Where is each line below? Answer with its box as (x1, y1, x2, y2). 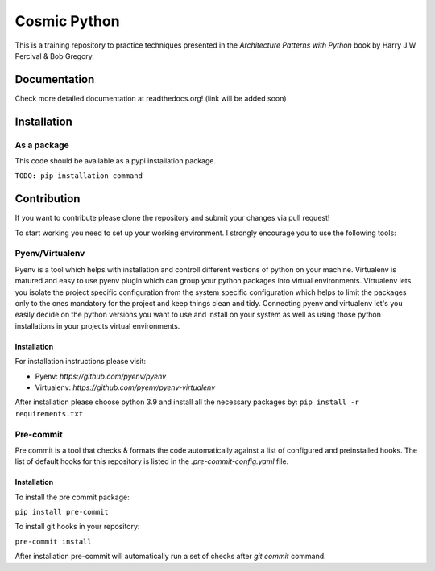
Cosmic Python (14, 12, 120, 30)
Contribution (14, 192, 81, 205)
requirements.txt (14, 409, 84, 418)
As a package (14, 139, 70, 151)
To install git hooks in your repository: (14, 522, 140, 532)
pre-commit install (14, 536, 92, 546)
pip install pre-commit (14, 507, 109, 517)
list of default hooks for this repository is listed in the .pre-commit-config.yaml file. (14, 457, 289, 466)
